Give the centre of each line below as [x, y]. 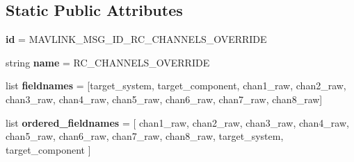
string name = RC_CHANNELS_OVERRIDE [108, 62]
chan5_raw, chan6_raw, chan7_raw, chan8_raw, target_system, [145, 136]
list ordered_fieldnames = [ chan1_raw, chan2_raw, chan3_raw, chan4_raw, [177, 122]
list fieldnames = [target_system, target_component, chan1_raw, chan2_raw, [176, 85]
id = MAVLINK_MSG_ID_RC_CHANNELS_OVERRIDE [136, 39]
